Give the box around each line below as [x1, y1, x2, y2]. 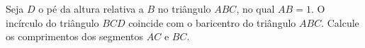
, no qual [236, 1, 275, 16]
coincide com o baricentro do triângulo [128, 15, 296, 30]
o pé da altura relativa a [38, 1, 144, 16]
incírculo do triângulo [6, 15, 99, 30]
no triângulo [157, 1, 211, 16]
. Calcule [321, 15, 359, 30]
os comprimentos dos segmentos [6, 29, 144, 44]
